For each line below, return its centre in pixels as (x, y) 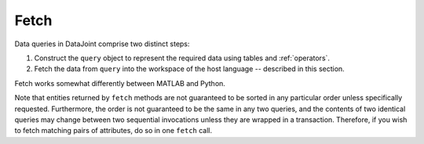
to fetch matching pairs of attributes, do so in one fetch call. (113, 131)
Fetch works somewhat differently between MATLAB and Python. (120, 83)
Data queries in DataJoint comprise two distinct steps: (102, 44)
